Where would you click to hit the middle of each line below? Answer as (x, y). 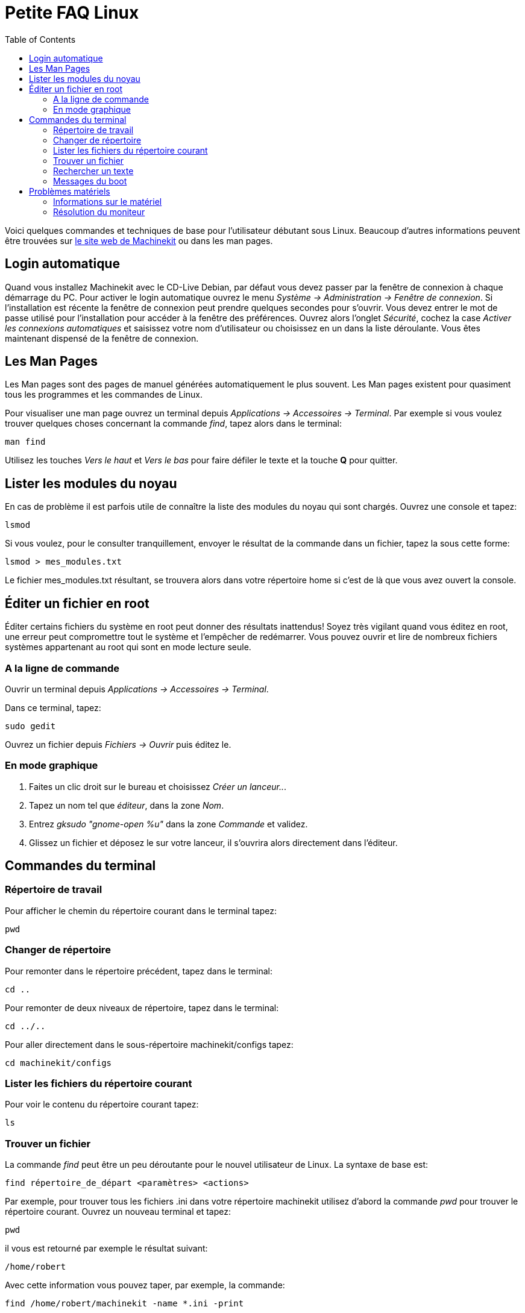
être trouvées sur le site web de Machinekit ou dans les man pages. (139, 240)
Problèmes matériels (70, 191)
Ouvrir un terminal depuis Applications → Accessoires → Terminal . (137, 689)
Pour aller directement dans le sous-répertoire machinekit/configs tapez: (149, 1044)
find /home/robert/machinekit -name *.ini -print (124, 1304)
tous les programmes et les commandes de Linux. (104, 395)
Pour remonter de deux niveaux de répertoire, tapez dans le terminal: (142, 1007)
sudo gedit (30, 726)
